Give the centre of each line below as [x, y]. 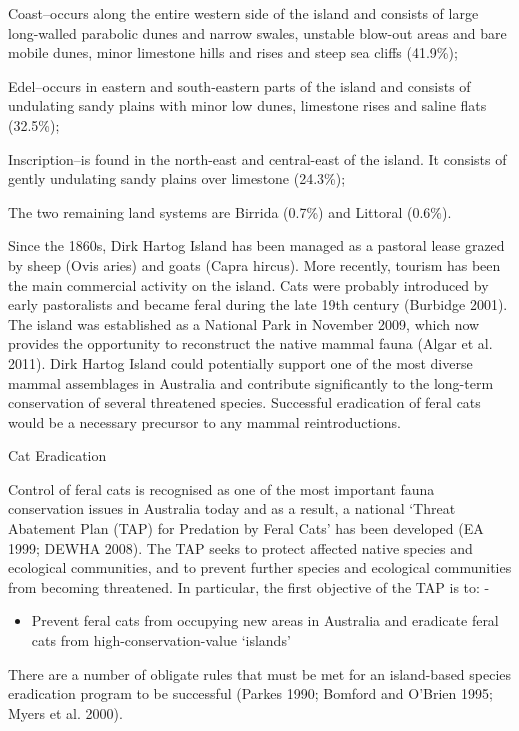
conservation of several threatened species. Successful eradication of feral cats [244, 402]
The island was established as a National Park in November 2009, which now [244, 323]
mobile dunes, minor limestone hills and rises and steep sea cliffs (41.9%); [233, 52]
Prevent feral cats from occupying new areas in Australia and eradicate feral [265, 620]
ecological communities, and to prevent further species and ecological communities [260, 567]
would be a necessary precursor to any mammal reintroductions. [204, 421]
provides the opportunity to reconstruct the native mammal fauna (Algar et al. [250, 343]
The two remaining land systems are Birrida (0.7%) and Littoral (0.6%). [230, 211]
